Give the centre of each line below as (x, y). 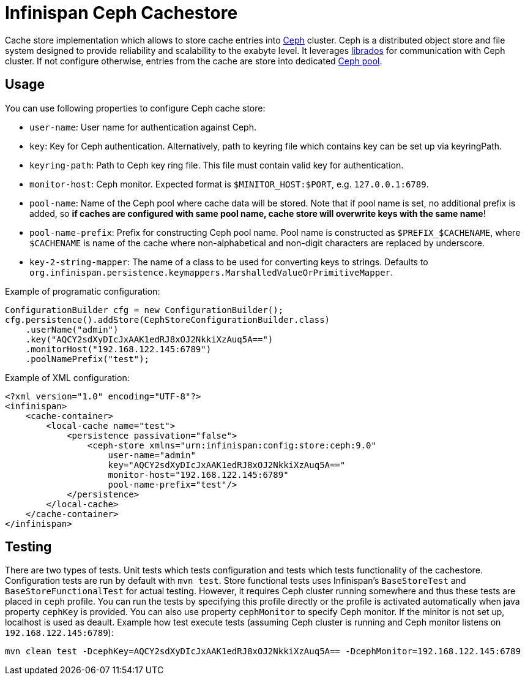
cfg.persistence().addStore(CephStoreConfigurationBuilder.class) (168, 319)
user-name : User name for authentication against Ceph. (143, 127)
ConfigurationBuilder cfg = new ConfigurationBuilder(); (144, 310)
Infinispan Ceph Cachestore (121, 13)
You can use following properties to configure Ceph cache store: (135, 108)
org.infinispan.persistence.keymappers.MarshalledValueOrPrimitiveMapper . (211, 272)
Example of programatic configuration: (83, 291)
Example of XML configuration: (67, 377)
